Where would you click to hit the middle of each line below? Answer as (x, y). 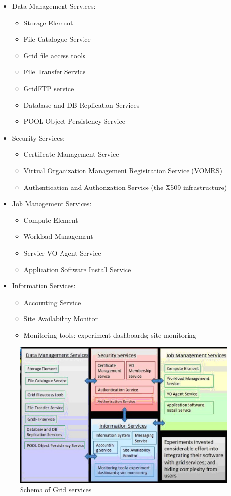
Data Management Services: (54, 6)
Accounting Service (52, 302)
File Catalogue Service (57, 39)
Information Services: (44, 286)
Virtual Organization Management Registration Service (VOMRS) (123, 170)
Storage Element (48, 22)
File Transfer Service (54, 72)
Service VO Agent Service (62, 252)
